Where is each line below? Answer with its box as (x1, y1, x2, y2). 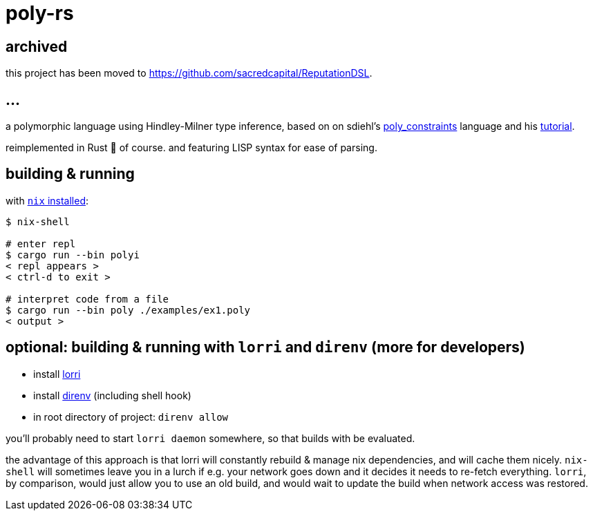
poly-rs (6, 1, 74, 25)
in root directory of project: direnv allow (33, 410, 229, 423)
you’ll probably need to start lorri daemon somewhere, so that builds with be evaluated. (6, 432, 415, 444)
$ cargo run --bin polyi (6, 249, 140, 260)
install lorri (33, 367, 81, 380)
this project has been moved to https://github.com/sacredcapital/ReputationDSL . (6, 67, 373, 79)
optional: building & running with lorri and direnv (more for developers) (6, 338, 525, 356)
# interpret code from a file (6, 293, 169, 305)
